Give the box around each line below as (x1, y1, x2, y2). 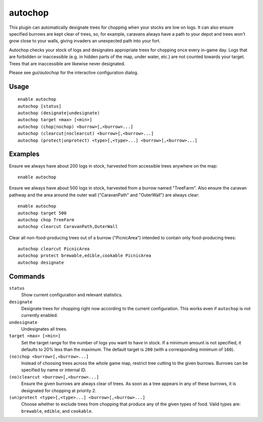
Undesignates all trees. (21, 326, 68, 332)
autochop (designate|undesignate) (18, 110, 100, 116)
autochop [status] (18, 103, 62, 109)
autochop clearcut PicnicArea (18, 246, 90, 252)
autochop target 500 (18, 210, 67, 216)
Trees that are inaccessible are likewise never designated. (9, 61, 126, 66)
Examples (9, 150, 40, 158)
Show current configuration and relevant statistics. (21, 292, 123, 298)
